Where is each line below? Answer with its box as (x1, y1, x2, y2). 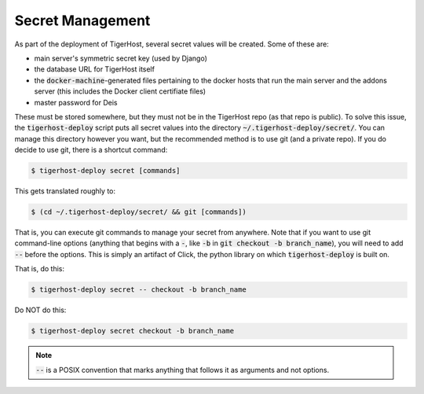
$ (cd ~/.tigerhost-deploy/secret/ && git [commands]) (31, 208, 247, 216)
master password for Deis (34, 98, 118, 107)
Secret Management (14, 12, 151, 29)
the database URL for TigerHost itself (34, 64, 155, 74)
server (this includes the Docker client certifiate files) (34, 87, 207, 96)
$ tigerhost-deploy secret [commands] (31, 166, 181, 175)
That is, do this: (14, 264, 65, 274)
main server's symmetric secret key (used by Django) (34, 53, 208, 63)
